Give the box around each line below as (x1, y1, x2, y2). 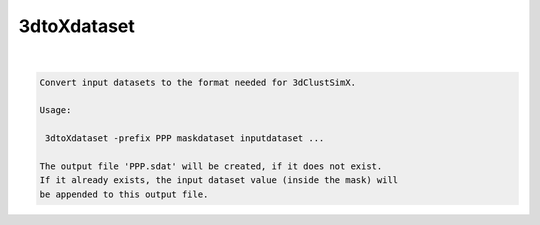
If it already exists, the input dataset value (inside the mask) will (39, 175, 399, 186)
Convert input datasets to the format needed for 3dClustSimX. (39, 76, 357, 88)
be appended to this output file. (39, 188, 209, 200)
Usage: (39, 105, 72, 116)
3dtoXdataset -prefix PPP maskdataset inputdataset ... (45, 133, 325, 144)
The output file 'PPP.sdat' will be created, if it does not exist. (39, 160, 383, 172)
